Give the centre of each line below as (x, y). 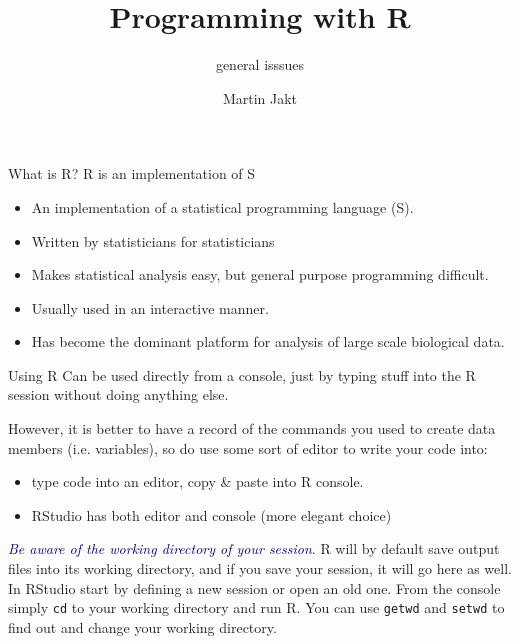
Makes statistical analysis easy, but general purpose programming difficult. (260, 274)
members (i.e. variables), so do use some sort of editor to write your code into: (248, 447)
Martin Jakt (260, 97)
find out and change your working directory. (142, 626)
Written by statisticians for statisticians (153, 240)
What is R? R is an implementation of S (132, 173)
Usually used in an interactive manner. (150, 307)
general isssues (260, 64)
